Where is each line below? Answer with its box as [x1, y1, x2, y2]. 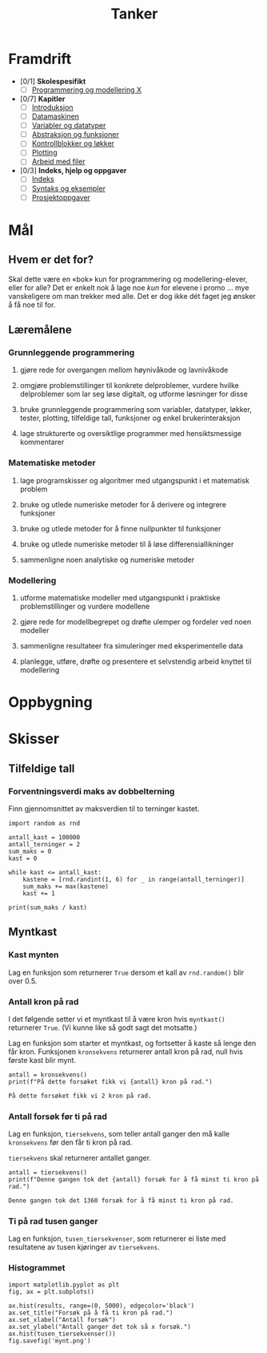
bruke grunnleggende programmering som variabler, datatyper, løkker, [19, 405, 252, 414]
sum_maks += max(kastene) [22, 882, 110, 891]
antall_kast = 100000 [8, 833, 81, 842]
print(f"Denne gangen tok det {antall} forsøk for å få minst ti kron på [8, 1176, 260, 1184]
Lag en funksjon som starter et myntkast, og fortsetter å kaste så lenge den [8, 1038, 257, 1048]
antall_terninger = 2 [8, 840, 81, 848]
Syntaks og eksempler [31, 184, 106, 193]
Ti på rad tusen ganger [8, 1215, 98, 1226]
